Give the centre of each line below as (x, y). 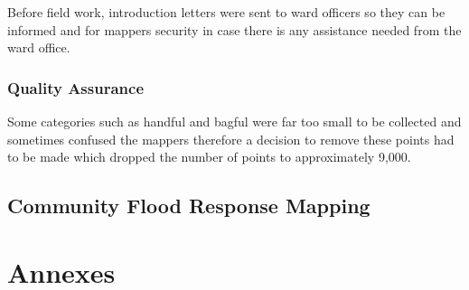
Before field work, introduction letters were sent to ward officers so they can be (226, 12)
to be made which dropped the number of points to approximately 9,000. (209, 157)
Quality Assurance (76, 87)
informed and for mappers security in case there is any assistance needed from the (234, 29)
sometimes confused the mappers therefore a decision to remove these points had (231, 139)
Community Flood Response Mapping (189, 206)
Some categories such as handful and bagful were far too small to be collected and (234, 121)
